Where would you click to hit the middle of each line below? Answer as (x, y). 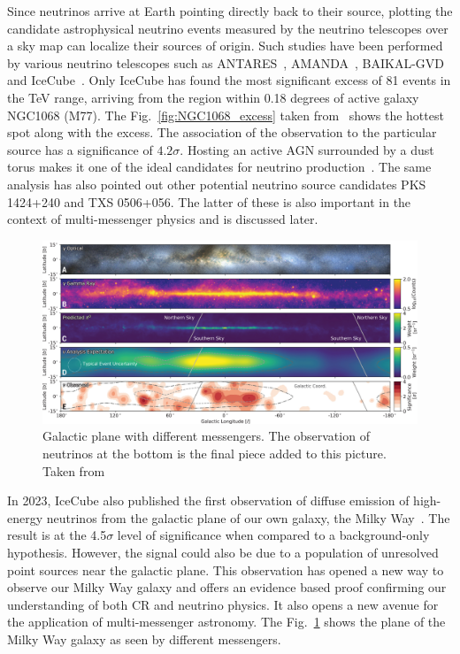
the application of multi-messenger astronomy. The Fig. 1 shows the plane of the (226, 622)
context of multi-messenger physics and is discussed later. (163, 219)
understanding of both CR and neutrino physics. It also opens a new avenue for (223, 604)
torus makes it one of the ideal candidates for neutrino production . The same (219, 167)
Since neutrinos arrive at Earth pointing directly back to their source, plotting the (230, 11)
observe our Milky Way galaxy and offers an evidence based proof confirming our (227, 587)
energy (25, 517)
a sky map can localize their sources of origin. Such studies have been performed (225, 46)
